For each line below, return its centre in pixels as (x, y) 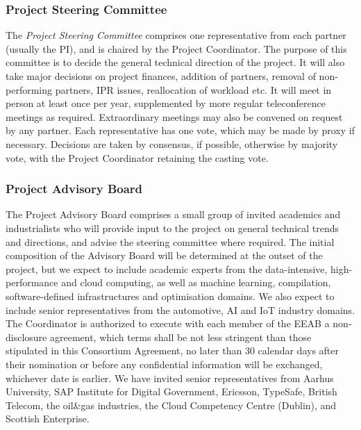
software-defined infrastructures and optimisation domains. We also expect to (170, 296)
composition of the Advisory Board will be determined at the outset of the (164, 255)
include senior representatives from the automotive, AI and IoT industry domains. (180, 309)
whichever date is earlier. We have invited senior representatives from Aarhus (170, 378)
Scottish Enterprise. (48, 419)
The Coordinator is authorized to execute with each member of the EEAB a (168, 323)
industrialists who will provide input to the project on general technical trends (173, 228)
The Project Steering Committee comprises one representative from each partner (176, 35)
